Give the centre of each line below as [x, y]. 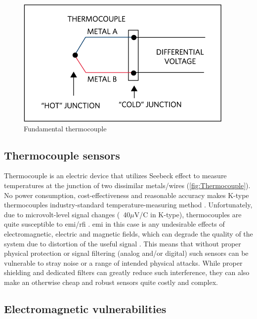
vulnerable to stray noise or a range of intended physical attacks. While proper [123, 262]
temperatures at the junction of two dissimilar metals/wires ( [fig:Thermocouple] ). [127, 185]
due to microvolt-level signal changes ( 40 [67, 214]
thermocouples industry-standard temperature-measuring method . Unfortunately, [128, 205]
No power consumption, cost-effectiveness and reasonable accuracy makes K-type [127, 195]
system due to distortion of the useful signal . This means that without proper [123, 243]
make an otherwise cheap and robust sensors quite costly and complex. [111, 282]
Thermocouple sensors [62, 155]
